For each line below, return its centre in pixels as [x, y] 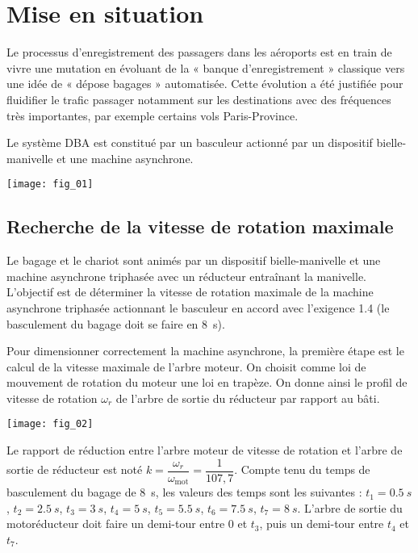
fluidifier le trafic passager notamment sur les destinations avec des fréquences [199, 99]
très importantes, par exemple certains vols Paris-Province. [153, 115]
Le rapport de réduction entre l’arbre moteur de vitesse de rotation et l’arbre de [205, 450]
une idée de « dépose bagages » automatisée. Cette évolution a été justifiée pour [205, 84]
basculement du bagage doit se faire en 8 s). [116, 323]
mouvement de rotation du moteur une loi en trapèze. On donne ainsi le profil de [207, 382]
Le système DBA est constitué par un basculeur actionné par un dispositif [190, 142]
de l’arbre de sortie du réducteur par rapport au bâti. [248, 398]
